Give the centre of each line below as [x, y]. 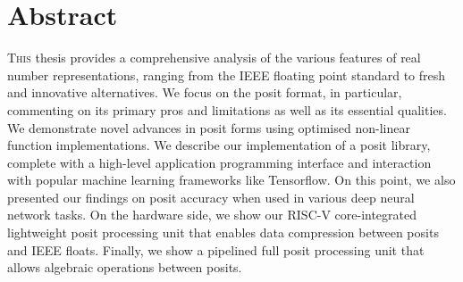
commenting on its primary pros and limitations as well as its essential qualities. [227, 109]
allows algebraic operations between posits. [125, 267]
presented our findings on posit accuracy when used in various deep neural [211, 197]
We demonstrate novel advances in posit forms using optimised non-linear [209, 127]
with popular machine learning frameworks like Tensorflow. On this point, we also [231, 180]
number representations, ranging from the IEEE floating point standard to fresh [227, 75]
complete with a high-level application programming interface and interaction [219, 162]
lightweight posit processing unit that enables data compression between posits [223, 232]
